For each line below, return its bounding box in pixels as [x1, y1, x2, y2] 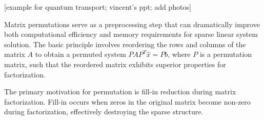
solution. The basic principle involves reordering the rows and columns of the [4, 38, 246, 49]
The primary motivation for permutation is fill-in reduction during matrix [4, 86, 236, 97]
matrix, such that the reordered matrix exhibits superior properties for [4, 58, 226, 69]
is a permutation [199, 49, 252, 59]
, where [168, 49, 191, 59]
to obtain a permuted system [35, 49, 126, 59]
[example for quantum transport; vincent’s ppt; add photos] [4, 2, 191, 12]
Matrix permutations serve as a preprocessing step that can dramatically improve [4, 18, 260, 29]
